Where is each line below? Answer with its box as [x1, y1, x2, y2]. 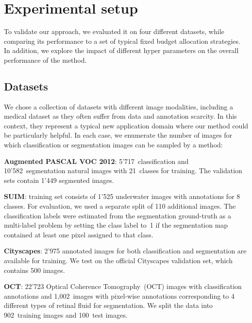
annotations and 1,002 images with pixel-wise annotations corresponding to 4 [4, 290, 235, 301]
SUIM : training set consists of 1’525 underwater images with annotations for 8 [4, 191, 240, 201]
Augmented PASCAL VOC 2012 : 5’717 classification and [4, 156, 189, 166]
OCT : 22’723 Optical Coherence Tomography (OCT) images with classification [4, 281, 242, 291]
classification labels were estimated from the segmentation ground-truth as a [4, 210, 232, 220]
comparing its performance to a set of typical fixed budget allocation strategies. [4, 36, 240, 46]
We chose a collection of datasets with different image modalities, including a [4, 101, 234, 111]
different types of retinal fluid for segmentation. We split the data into [4, 300, 213, 310]
